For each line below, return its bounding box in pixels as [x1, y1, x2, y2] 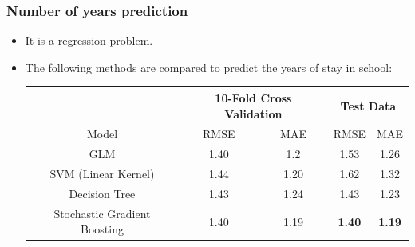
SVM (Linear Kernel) [49, 165, 155, 182]
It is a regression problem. [25, 32, 153, 49]
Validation [224, 105, 283, 122]
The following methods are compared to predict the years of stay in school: [25, 58, 393, 75]
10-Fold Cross [215, 89, 292, 106]
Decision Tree [69, 185, 136, 201]
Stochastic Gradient [53, 205, 151, 221]
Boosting [80, 221, 124, 237]
